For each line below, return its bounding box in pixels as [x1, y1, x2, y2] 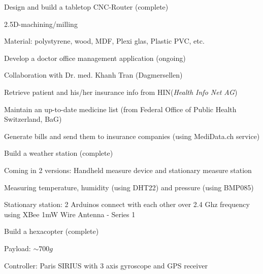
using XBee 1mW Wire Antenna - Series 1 [4, 209, 136, 219]
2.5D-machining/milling [4, 18, 78, 29]
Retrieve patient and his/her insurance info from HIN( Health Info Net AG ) [4, 86, 238, 97]
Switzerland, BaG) [4, 114, 62, 124]
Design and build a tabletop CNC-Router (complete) [4, 2, 169, 12]
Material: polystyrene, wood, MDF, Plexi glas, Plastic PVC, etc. [4, 36, 205, 46]
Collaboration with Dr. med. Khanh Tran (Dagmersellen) [4, 70, 183, 80]
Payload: [4, 243, 31, 253]
